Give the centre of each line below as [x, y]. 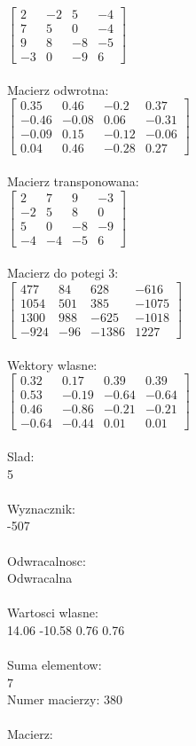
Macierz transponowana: [73, 181]
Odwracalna [40, 578]
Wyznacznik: [42, 508]
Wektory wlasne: [52, 364]
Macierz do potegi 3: [63, 273]
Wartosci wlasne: [53, 613]
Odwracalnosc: [47, 560]
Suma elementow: [55, 665]
